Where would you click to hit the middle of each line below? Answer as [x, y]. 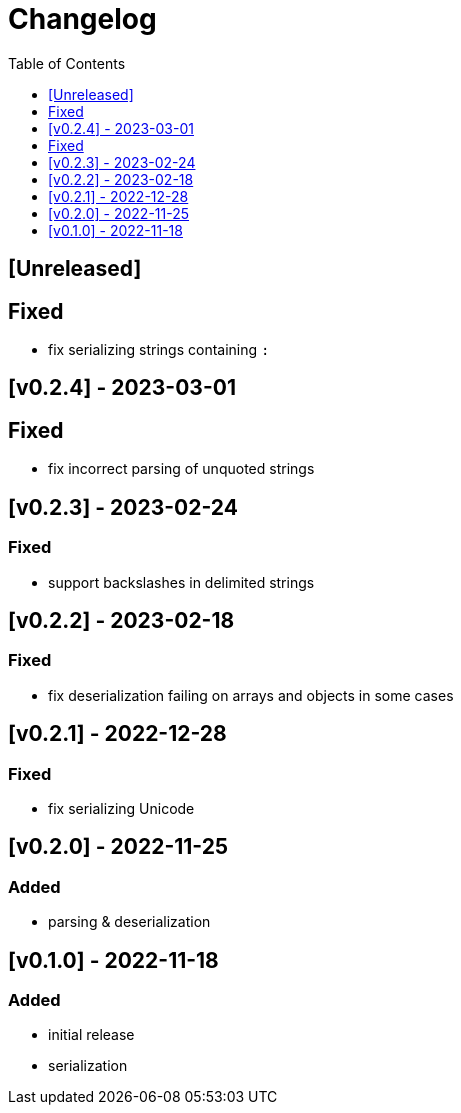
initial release [91, 1035]
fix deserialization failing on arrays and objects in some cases [251, 695]
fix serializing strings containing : [159, 350]
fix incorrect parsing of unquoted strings [181, 469]
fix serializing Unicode [121, 808]
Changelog [82, 19]
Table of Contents [67, 63]
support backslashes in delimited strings [181, 582]
